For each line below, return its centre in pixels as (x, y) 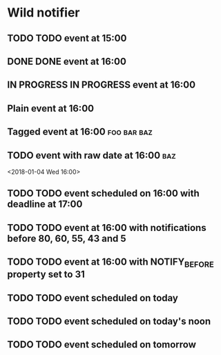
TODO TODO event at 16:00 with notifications (107, 228)
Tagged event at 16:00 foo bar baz (80, 132)
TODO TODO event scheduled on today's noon (109, 322)
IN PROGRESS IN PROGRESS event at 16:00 (101, 85)
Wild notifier (44, 13)
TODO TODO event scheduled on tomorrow (102, 345)
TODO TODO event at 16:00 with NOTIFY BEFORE (110, 263)
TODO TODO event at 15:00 (67, 38)
